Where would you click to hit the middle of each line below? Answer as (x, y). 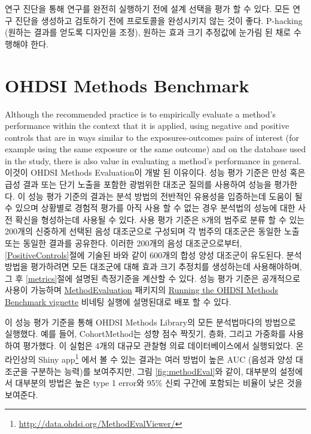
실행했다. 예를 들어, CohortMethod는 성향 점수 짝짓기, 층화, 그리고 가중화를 (145, 334)
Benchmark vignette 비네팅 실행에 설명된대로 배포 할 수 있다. (118, 302)
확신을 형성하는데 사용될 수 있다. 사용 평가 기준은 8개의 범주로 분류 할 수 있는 (160, 219)
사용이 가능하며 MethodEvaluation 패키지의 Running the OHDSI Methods (142, 290)
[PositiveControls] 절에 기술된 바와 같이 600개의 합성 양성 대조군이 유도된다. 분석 (153, 254)
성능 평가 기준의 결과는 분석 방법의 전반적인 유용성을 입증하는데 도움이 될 (165, 196)
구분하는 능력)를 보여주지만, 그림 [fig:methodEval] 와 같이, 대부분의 (154, 371)
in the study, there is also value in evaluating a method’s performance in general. (153, 160)
